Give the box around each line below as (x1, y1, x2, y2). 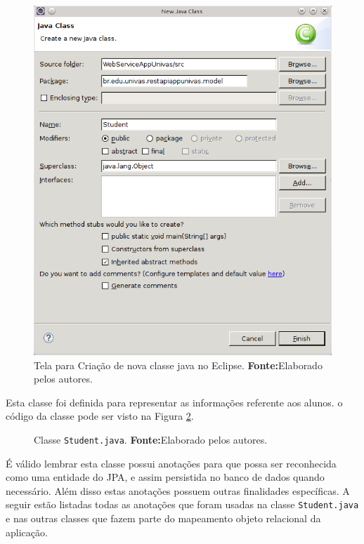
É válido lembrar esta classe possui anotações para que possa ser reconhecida (6, 456, 337, 470)
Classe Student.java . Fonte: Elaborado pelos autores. (34, 432, 268, 446)
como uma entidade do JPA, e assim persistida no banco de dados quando (6, 470, 325, 484)
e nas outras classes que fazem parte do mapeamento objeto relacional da (6, 511, 321, 526)
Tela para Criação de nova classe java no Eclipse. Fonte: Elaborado (34, 357, 323, 372)
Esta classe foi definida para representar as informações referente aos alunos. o (6, 394, 343, 409)
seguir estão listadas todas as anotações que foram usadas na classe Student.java (6, 497, 359, 512)
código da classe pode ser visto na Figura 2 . (6, 409, 194, 423)
